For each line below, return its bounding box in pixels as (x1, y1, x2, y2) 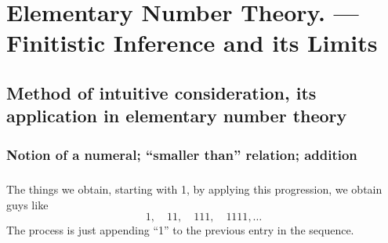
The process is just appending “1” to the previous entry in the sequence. (6, 222, 354, 238)
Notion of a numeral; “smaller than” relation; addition (6, 144, 357, 164)
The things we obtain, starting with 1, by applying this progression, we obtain (6, 180, 383, 197)
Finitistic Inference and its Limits (6, 27, 378, 59)
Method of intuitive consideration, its (6, 80, 317, 104)
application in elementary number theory (6, 103, 347, 128)
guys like (6, 196, 49, 212)
